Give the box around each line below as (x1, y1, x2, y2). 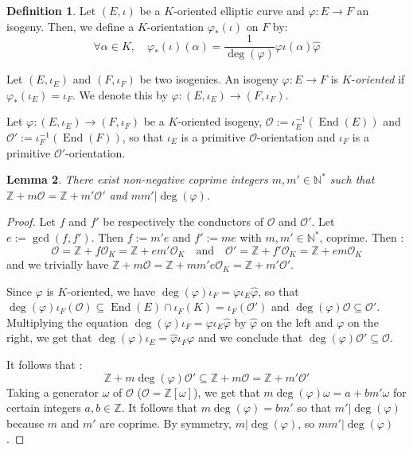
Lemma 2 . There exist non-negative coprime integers (6, 171, 268, 188)
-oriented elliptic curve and (173, 2, 305, 18)
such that (329, 171, 375, 188)
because (6, 414, 45, 431)
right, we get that (6, 329, 92, 346)
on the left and (260, 313, 333, 330)
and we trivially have (6, 256, 109, 273)
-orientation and (256, 129, 336, 145)
